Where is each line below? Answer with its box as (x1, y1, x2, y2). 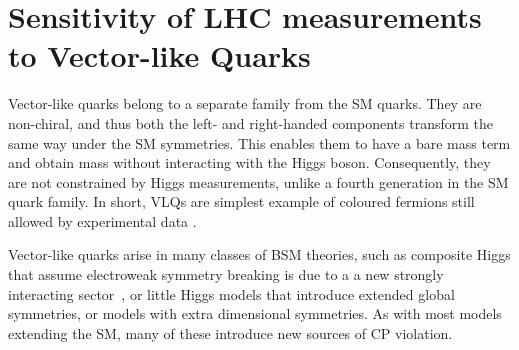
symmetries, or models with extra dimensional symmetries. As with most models (8, 303, 502, 324)
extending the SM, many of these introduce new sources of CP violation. (8, 322, 453, 343)
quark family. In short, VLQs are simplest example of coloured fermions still (8, 191, 475, 212)
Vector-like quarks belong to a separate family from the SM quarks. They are (8, 93, 482, 114)
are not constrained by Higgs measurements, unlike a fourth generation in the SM (8, 171, 509, 192)
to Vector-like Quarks (8, 35, 311, 76)
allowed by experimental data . (8, 210, 197, 231)
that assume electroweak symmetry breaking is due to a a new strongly (8, 264, 444, 285)
